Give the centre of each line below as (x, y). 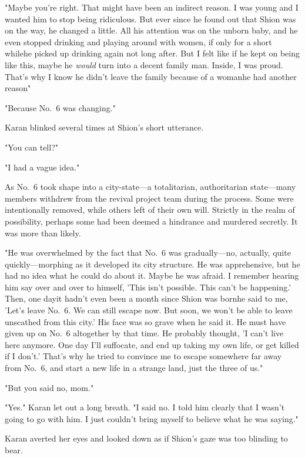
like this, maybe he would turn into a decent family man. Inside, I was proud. (144, 64)
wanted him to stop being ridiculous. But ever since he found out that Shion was (150, 19)
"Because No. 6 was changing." (60, 107)
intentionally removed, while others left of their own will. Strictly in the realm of (150, 210)
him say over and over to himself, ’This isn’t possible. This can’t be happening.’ (148, 287)
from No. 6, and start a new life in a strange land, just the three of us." (134, 368)
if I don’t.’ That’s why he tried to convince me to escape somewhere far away (143, 356)
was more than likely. (43, 233)
